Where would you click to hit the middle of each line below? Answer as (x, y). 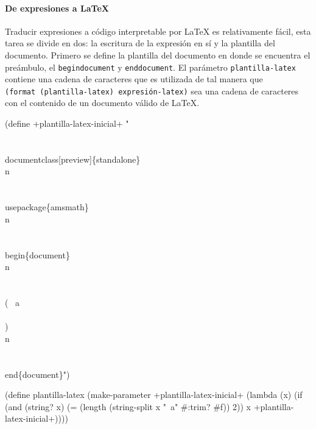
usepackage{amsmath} (47, 207)
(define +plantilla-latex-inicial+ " (67, 123)
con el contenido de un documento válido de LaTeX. (102, 103)
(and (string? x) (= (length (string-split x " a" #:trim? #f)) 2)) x (128, 406)
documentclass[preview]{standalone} (73, 159)
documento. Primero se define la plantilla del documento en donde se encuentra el (158, 55)
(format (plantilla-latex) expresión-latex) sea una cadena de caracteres (152, 90)
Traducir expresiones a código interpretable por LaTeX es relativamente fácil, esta (158, 31)
